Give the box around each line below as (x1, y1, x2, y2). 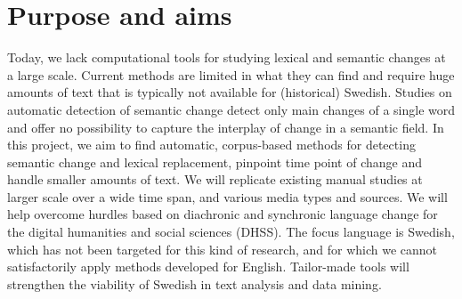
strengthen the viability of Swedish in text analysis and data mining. (7, 274, 382, 293)
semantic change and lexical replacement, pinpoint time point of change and (7, 152, 423, 171)
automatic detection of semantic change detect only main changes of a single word (7, 100, 456, 118)
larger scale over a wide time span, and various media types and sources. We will (7, 187, 448, 206)
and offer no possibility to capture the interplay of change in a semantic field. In (7, 117, 444, 136)
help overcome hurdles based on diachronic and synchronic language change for (7, 205, 438, 223)
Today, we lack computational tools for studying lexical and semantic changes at (7, 48, 446, 67)
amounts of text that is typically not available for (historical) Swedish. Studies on (7, 83, 452, 101)
